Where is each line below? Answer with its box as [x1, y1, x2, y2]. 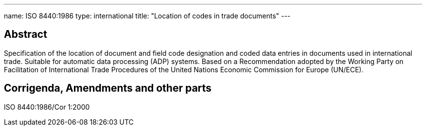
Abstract [4, 28, 47, 41]
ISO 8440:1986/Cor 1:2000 [4, 102, 90, 111]
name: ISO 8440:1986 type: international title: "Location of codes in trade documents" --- [4, 12, 291, 20]
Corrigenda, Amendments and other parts [4, 82, 212, 95]
